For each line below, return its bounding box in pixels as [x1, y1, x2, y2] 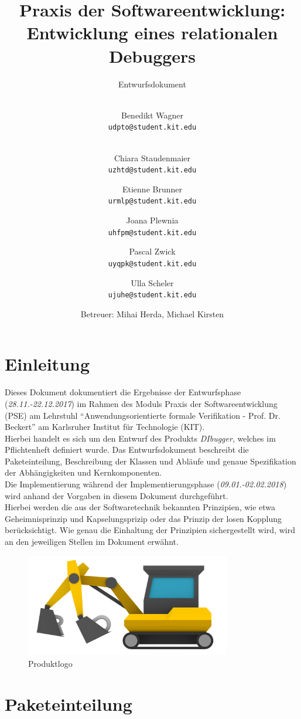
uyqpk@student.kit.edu [108, 259, 197, 268]
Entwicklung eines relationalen [26, 21, 278, 45]
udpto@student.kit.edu [108, 123, 197, 132]
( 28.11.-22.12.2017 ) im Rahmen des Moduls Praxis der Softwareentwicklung [5, 397, 278, 409]
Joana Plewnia [126, 214, 179, 226]
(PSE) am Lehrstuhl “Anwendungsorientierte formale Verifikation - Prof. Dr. [5, 409, 281, 421]
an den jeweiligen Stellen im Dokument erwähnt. [5, 535, 179, 548]
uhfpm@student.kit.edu [108, 228, 197, 237]
